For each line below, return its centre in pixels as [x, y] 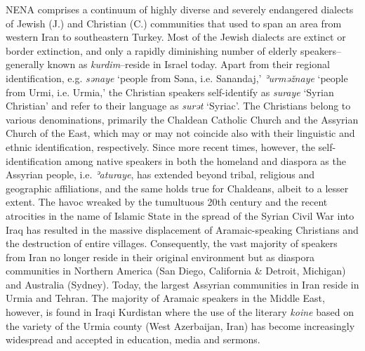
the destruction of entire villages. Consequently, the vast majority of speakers [172, 243]
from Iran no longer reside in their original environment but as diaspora [160, 257]
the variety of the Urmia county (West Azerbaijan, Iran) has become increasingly [180, 325]
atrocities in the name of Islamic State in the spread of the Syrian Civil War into [180, 215]
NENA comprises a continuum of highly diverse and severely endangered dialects [180, 9]
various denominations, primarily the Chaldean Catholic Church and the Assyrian [182, 119]
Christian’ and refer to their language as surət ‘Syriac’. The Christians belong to [178, 106]
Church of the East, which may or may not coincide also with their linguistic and [180, 133]
